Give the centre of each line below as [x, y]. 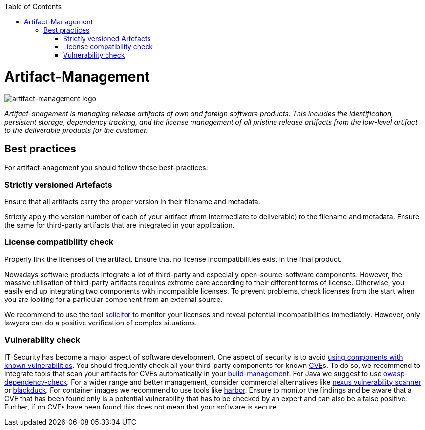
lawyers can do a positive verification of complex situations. [101, 322]
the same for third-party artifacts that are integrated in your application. [119, 225]
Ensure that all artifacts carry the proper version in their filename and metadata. [132, 202]
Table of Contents [33, 7]
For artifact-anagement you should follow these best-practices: [106, 168]
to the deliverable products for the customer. [76, 130]
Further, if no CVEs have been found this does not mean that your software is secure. [141, 407]
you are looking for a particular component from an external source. [114, 299]
